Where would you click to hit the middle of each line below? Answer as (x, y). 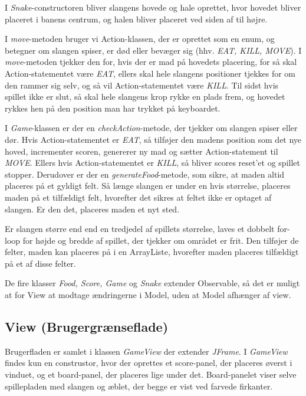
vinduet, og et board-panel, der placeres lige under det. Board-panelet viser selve (151, 374)
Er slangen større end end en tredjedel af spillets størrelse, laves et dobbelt (140, 229)
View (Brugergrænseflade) (87, 327)
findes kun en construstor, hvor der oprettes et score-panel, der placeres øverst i (149, 363)
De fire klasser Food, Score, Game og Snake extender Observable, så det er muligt (152, 283)
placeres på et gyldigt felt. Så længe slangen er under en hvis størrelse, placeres (148, 186)
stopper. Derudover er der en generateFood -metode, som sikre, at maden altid (145, 174)
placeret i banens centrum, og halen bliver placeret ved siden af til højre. (136, 19)
